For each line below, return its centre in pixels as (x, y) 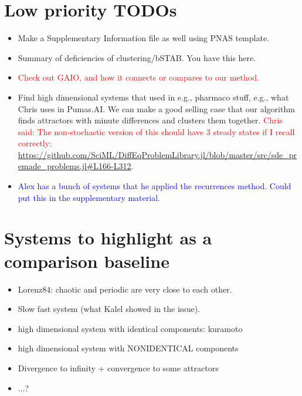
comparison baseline (87, 261)
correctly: (35, 143)
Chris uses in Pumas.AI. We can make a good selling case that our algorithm (156, 108)
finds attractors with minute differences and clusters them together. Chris (150, 120)
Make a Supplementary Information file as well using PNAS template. (144, 38)
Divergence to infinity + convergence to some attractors (118, 368)
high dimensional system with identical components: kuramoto (130, 328)
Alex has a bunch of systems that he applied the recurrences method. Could (155, 186)
